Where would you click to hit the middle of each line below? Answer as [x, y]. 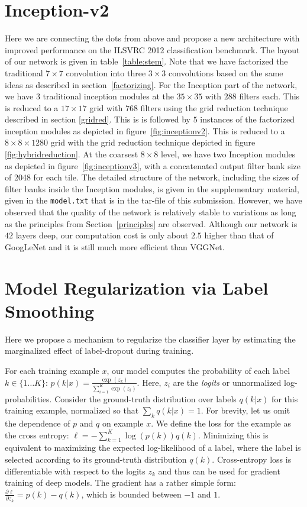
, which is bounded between [131, 494]
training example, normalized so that [72, 410]
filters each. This [269, 96]
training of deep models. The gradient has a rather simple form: [120, 482]
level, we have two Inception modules [228, 154]
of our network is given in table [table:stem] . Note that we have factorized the [146, 61]
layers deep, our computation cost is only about [102, 235]
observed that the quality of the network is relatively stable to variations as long [151, 212]
